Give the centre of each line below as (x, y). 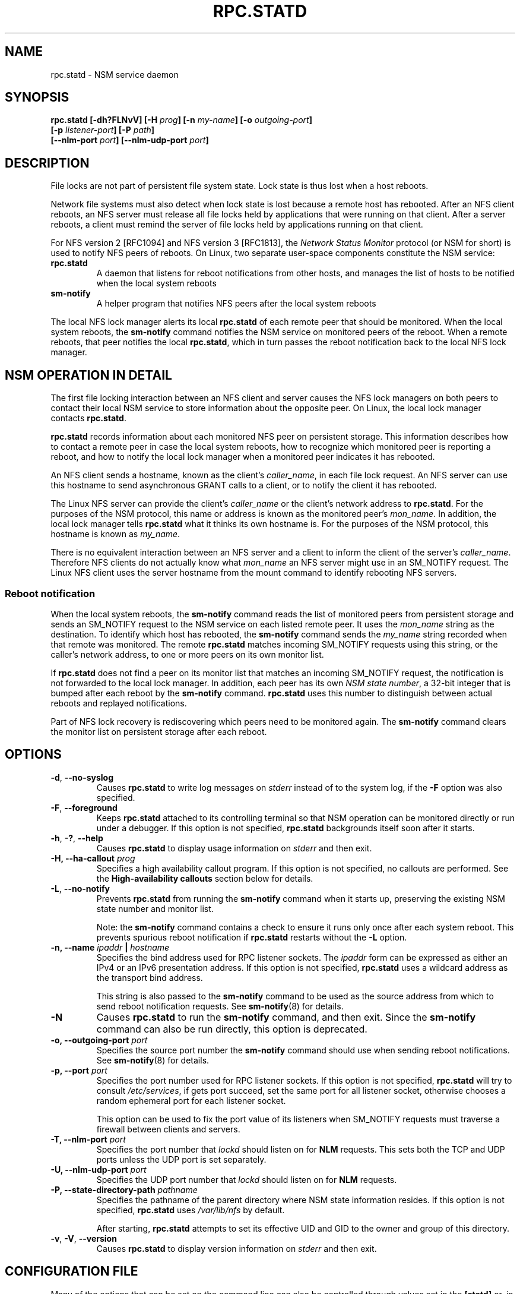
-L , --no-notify (80, 888)
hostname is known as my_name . (115, 534)
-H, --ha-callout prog (93, 858)
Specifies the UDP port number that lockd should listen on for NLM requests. (247, 1179)
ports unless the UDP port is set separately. (181, 1159)
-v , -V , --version (84, 1238)
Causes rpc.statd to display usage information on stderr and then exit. (234, 848)
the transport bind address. (150, 977)
